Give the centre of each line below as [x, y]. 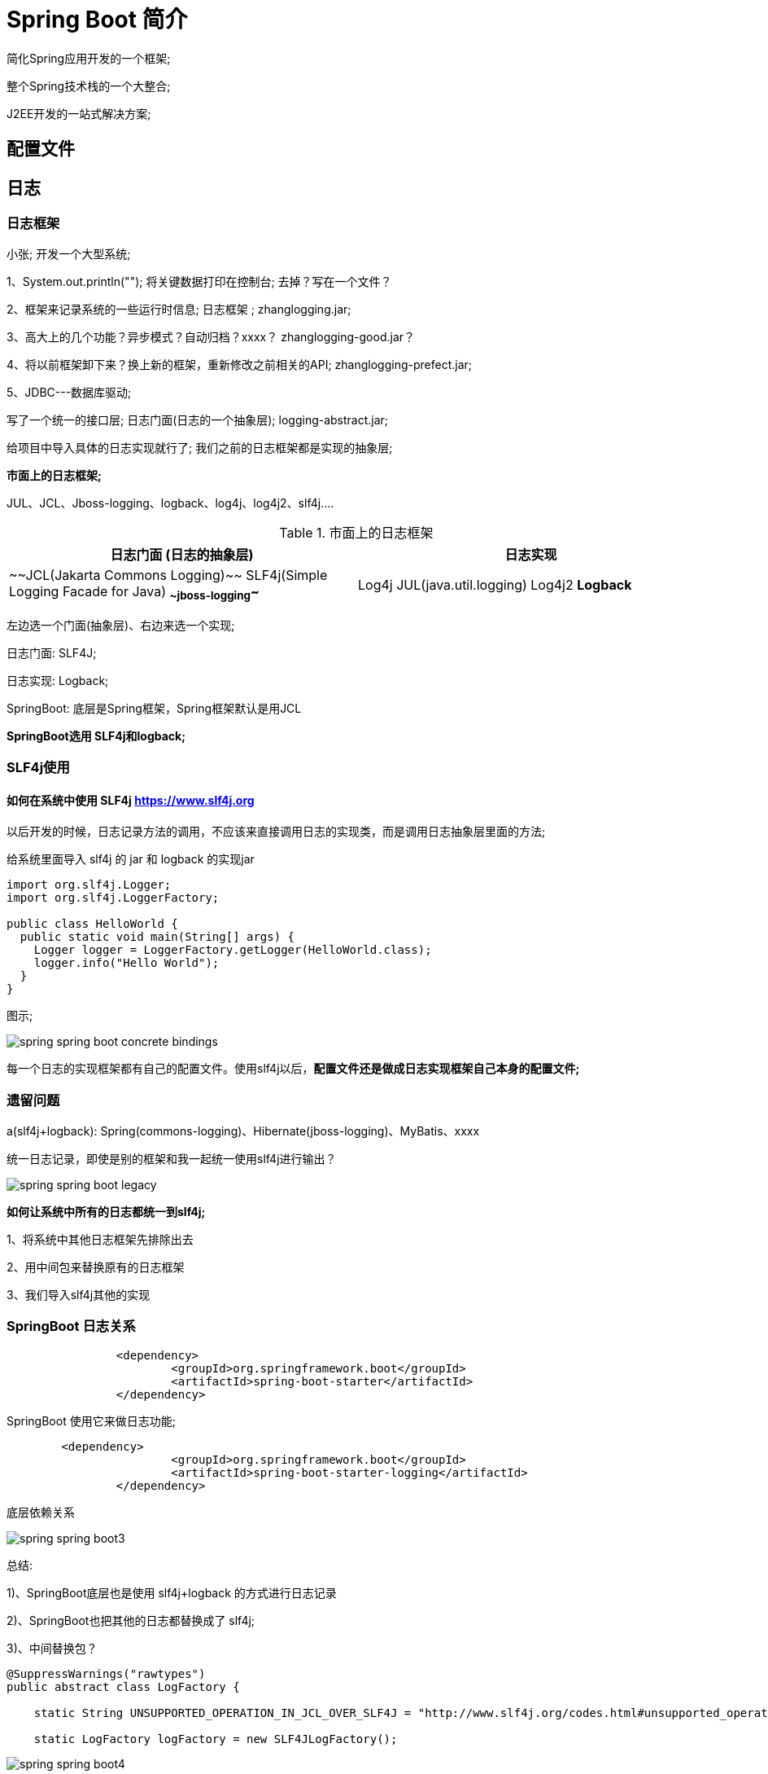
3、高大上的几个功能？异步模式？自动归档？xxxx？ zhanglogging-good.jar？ [211, 337]
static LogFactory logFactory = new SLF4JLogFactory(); [216, 1739]
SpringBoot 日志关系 [71, 1326]
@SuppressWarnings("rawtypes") [106, 1673]
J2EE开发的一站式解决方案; [79, 113]
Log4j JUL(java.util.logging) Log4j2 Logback [495, 584]
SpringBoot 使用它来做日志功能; [91, 1421]
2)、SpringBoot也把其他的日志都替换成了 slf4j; [131, 1620]
